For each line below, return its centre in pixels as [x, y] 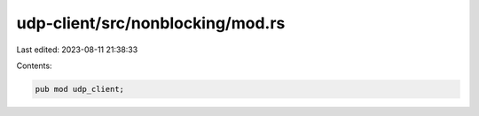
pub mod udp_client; [79, 89]
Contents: [34, 66]
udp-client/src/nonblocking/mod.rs [151, 23]
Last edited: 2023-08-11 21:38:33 [77, 50]
